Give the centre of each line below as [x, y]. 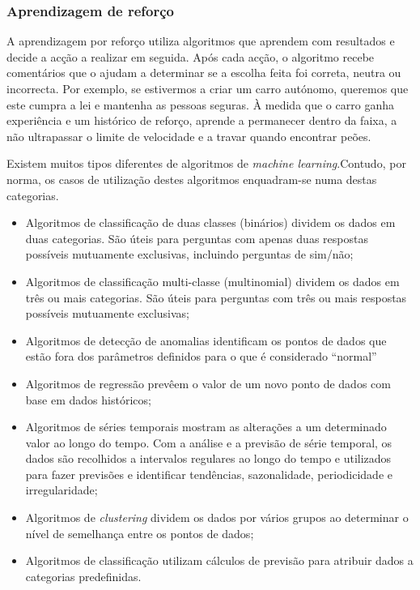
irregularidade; [62, 490]
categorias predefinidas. [83, 576]
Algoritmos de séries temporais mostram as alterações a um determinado [206, 427]
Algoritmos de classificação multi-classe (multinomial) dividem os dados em [212, 281]
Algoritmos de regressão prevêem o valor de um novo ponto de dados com [208, 383]
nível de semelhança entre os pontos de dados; [140, 533]
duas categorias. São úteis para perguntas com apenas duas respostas [197, 238]
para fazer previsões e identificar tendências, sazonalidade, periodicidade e [209, 474]
